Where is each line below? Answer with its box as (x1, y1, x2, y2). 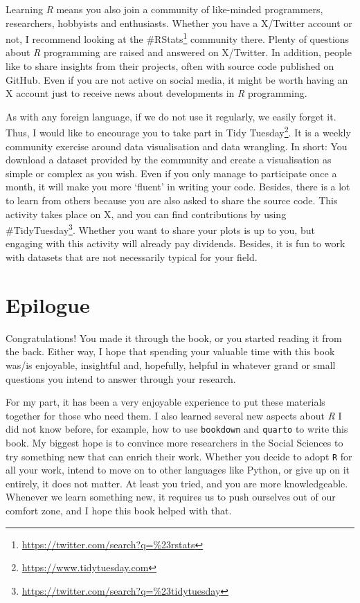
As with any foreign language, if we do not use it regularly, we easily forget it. (6, 109, 336, 123)
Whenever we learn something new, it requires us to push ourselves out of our (6, 489, 336, 504)
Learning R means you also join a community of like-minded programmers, (6, 2, 323, 16)
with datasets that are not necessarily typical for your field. (6, 250, 258, 264)
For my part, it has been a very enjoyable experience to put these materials (6, 395, 325, 409)
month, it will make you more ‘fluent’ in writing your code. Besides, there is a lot (6, 179, 350, 194)
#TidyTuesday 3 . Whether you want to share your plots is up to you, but (6, 221, 315, 237)
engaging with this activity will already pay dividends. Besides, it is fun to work (6, 236, 345, 251)
